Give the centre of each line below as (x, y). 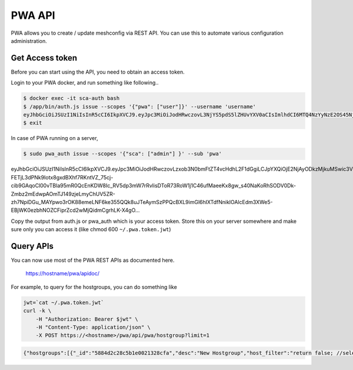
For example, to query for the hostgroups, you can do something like (94, 287)
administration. (29, 41)
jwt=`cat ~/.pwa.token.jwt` (64, 302)
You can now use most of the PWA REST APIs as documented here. (93, 260)
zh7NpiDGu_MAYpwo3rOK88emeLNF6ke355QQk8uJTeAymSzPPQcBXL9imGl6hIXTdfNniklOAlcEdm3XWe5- (142, 202)
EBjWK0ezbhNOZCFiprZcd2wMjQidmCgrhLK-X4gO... (75, 210)
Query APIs (32, 246)
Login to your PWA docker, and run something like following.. (85, 83)
